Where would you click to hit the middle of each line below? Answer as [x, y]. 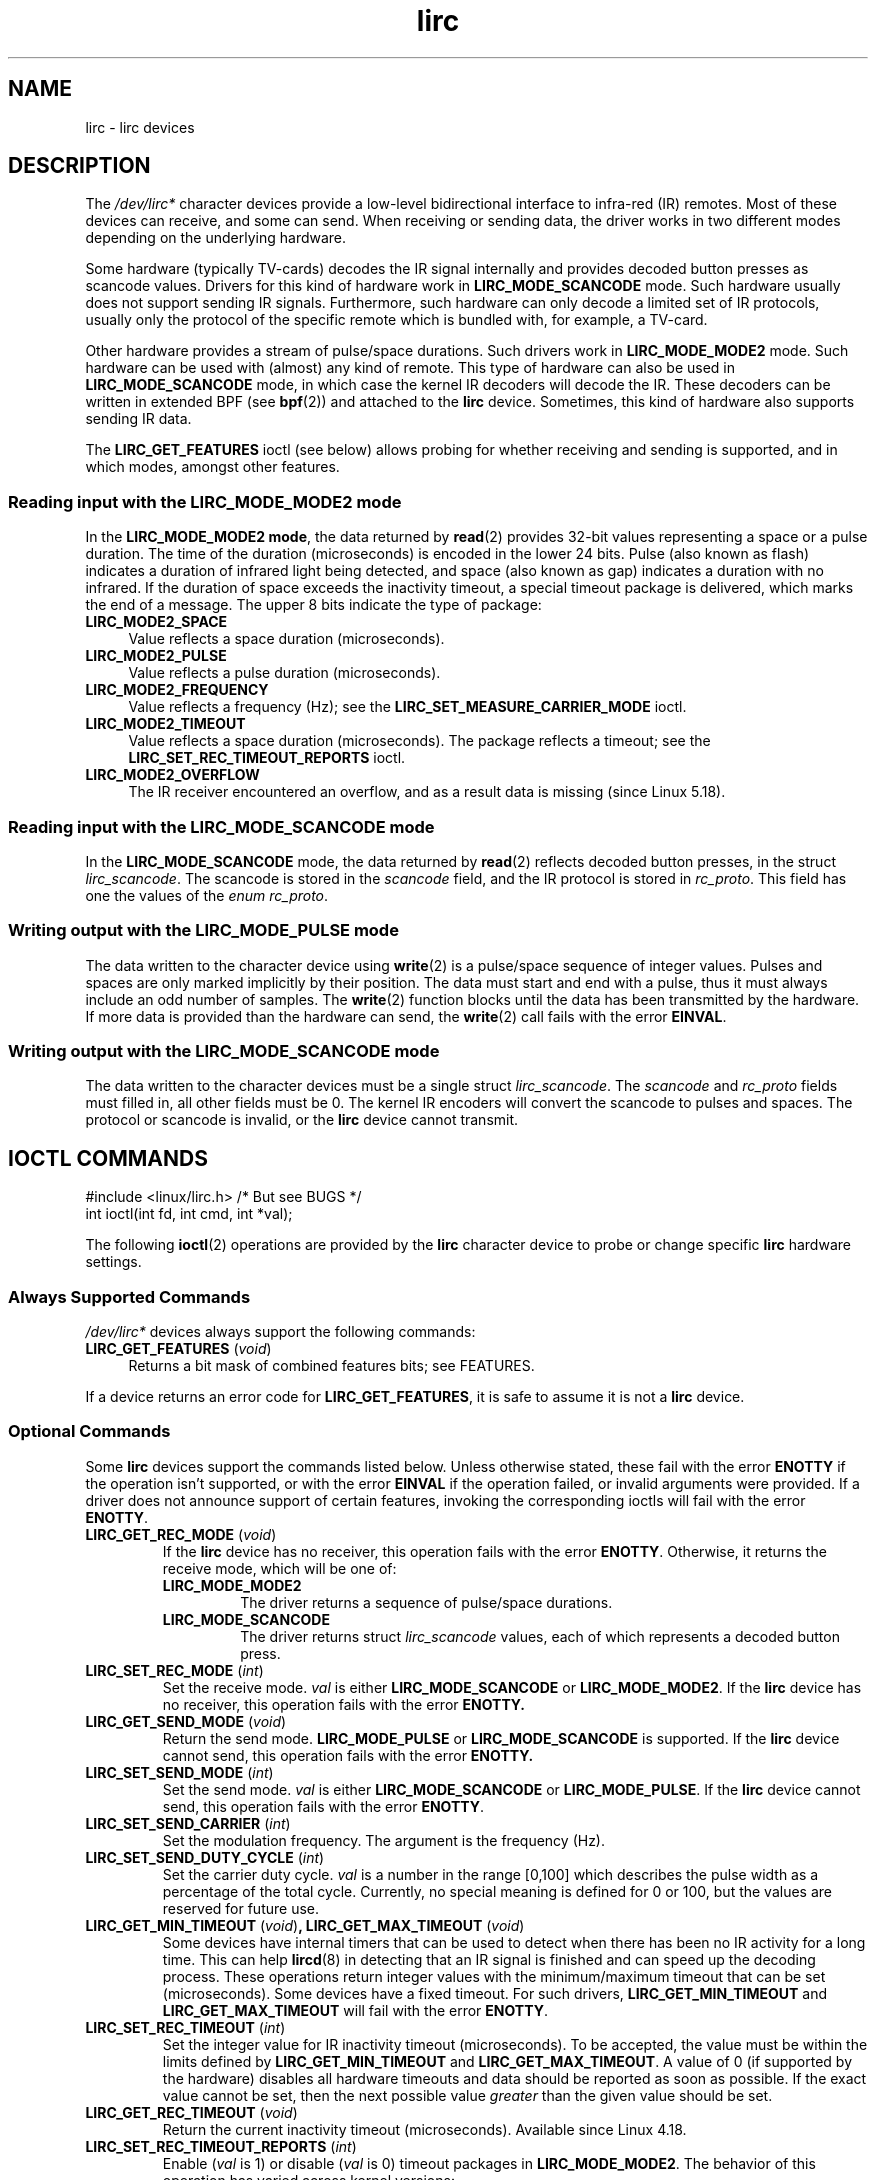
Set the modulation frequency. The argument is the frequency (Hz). [384, 1840]
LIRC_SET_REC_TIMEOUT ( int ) [185, 2027]
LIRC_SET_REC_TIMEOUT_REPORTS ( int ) [221, 2146]
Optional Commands [89, 1431]
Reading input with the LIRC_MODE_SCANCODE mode [221, 826]
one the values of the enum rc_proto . [207, 895]
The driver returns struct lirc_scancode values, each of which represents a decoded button [540, 1636]
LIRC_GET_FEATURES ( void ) [178, 1349]
